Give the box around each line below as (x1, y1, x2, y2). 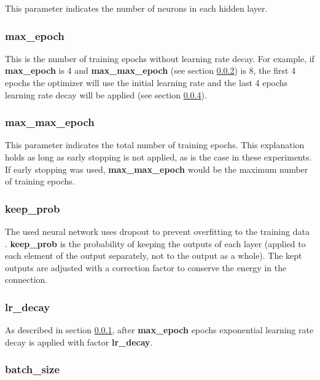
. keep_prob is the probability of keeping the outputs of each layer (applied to (5, 237, 306, 250)
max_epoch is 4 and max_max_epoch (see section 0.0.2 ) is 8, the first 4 (5, 64, 296, 77)
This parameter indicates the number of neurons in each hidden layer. (5, 2, 268, 14)
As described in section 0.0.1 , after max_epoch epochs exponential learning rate (5, 323, 314, 336)
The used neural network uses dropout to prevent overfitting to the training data (5, 225, 310, 237)
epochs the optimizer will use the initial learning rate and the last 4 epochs (5, 76, 288, 89)
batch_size (5, 362, 60, 377)
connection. (5, 273, 48, 286)
